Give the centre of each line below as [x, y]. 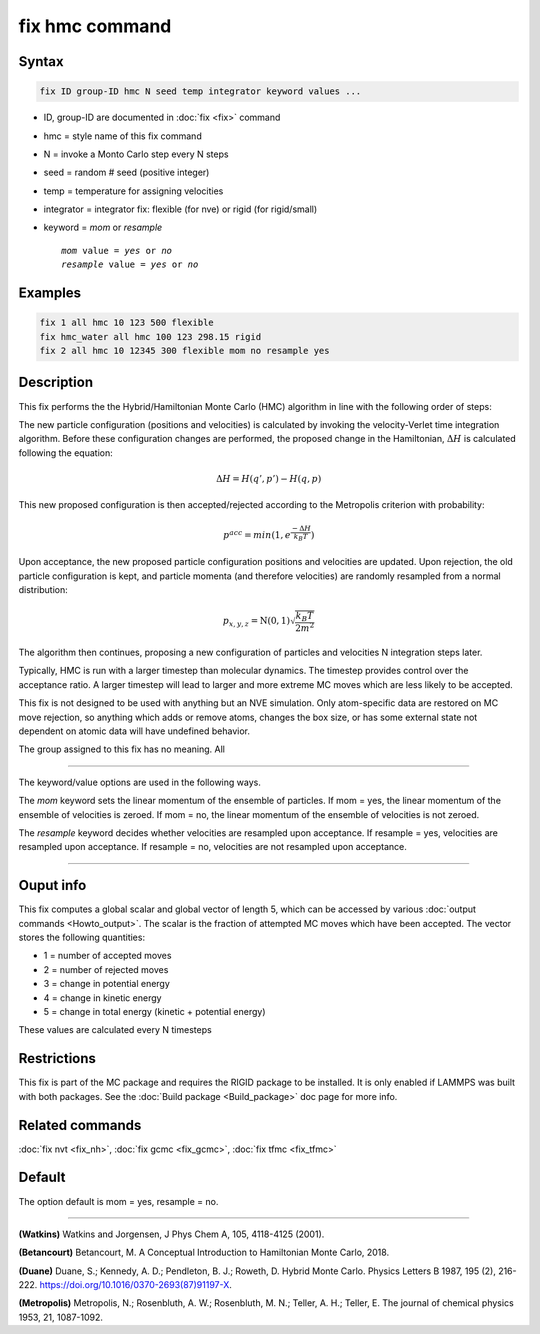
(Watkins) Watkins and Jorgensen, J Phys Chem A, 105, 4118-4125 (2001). [171, 1234]
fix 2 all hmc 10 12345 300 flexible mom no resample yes [184, 351]
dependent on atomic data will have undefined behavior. [134, 731]
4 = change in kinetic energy [102, 997]
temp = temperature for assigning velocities [133, 191]
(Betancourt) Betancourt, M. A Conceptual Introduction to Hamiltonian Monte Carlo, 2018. [204, 1252]
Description [56, 382]
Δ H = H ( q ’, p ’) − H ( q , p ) [268, 478]
